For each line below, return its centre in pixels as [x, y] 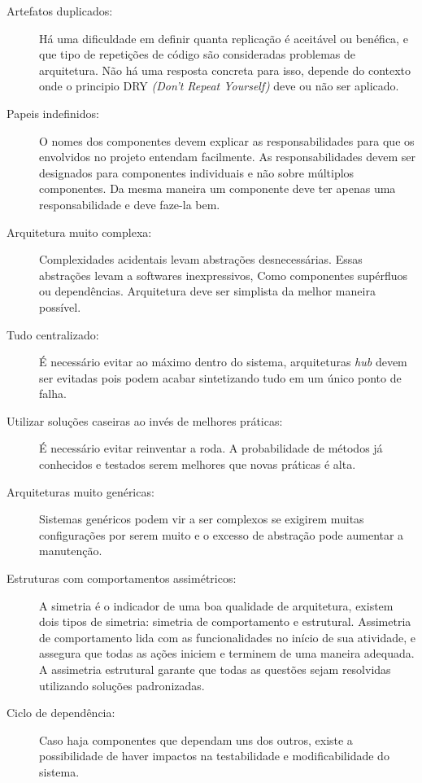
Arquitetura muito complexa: [79, 232]
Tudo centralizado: [53, 334]
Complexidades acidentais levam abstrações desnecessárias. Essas [201, 259]
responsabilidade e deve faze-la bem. [130, 204]
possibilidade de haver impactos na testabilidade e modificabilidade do [214, 756]
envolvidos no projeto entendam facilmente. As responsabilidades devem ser [227, 157]
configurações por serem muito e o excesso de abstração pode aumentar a [222, 534]
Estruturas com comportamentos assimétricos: [122, 578]
